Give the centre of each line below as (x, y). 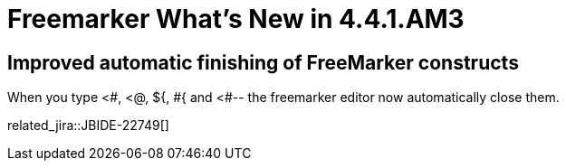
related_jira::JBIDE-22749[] (88, 126)
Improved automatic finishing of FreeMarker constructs (263, 62)
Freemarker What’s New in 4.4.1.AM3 (236, 19)
